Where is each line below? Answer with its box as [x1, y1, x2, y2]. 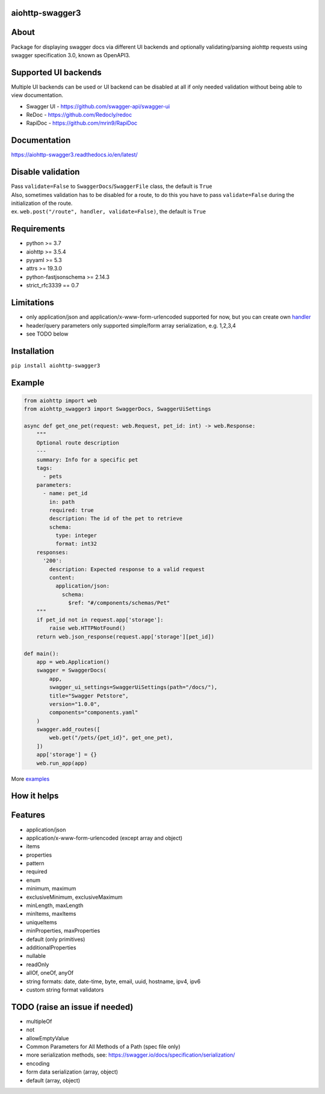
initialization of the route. [11, 199, 73, 207]
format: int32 [55, 540, 97, 548]
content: [49, 574, 75, 581]
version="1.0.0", [49, 701, 101, 707]
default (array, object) [26, 1077, 81, 1084]
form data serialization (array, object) [26, 1068, 119, 1075]
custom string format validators [26, 986, 104, 993]
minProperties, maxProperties [26, 927, 101, 934]
